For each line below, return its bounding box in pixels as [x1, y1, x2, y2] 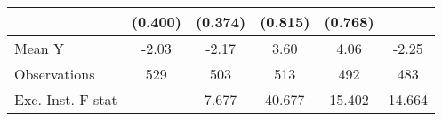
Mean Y [14, 38, 65, 58]
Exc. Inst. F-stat [14, 89, 117, 110]
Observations [14, 64, 95, 84]
